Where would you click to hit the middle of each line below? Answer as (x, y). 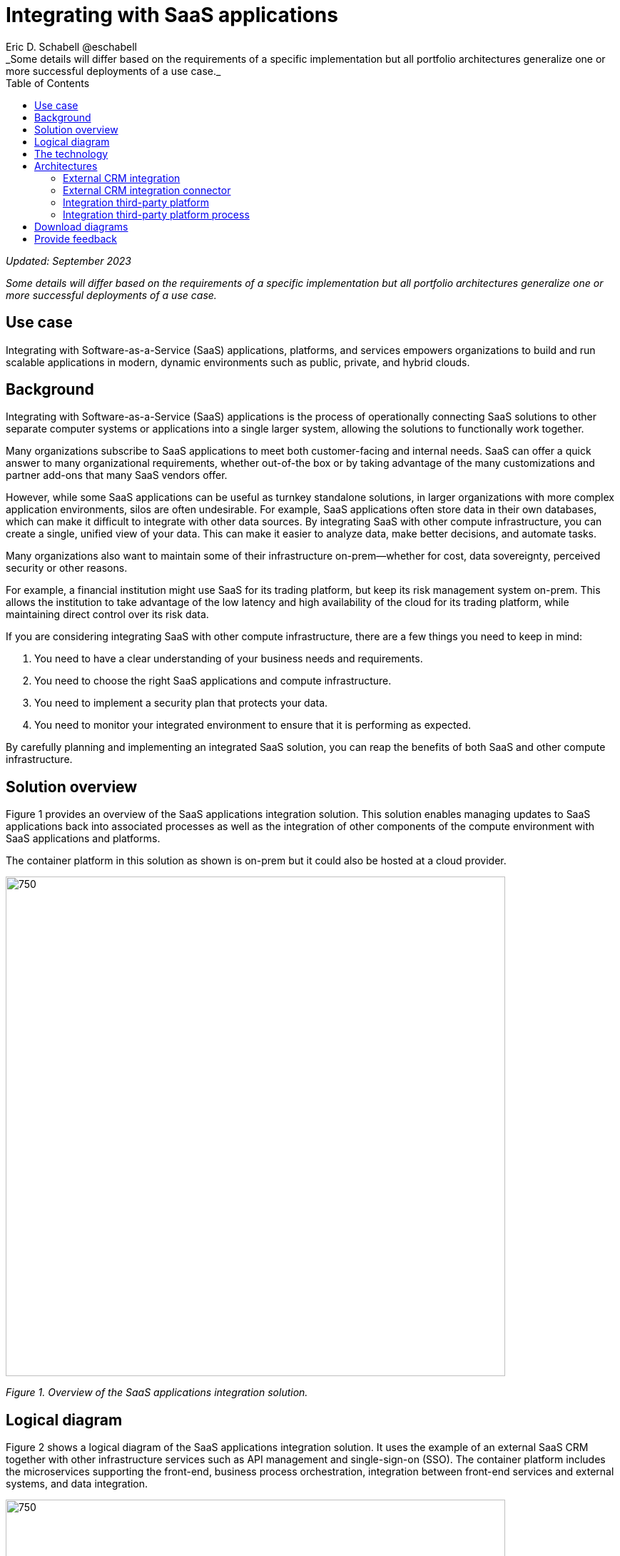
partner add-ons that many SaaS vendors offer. (117, 475)
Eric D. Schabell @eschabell (71, 46)
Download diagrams (81, 226)
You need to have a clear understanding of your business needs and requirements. (229, 659)
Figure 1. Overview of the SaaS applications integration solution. (157, 1393)
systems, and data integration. (77, 1484)
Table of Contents (48, 83)
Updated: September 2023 (69, 261)
